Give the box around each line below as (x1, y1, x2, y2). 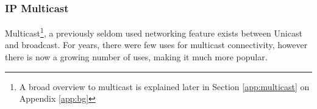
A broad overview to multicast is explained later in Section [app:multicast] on (19, 80, 310, 93)
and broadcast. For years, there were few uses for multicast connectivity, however (5, 38, 308, 51)
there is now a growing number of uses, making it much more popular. (5, 51, 268, 63)
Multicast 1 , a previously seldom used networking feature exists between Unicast (5, 25, 302, 39)
